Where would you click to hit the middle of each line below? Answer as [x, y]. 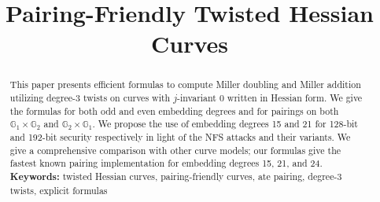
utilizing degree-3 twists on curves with [90, 98]
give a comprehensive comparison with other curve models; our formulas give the [175, 150]
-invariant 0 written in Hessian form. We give [270, 98]
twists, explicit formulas [59, 190]
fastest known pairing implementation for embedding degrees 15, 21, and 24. [166, 163]
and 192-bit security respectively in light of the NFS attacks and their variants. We [180, 136]
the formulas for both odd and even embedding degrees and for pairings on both [174, 110]
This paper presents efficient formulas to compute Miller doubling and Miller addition [185, 84]
